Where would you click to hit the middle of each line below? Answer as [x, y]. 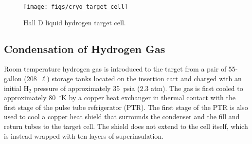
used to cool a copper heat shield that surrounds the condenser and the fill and [122, 117]
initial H [16, 88]
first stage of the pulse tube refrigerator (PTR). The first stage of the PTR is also [126, 107]
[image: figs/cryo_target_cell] [76, 7]
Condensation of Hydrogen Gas [85, 48]
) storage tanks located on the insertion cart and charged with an [144, 79]
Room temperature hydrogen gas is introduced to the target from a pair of [115, 69]
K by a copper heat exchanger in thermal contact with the [148, 98]
